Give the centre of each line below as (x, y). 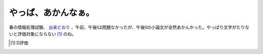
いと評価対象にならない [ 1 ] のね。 (43, 34)
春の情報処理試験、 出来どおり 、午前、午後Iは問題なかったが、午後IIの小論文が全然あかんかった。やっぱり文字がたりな (129, 27)
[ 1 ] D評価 (19, 43)
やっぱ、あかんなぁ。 (52, 13)
